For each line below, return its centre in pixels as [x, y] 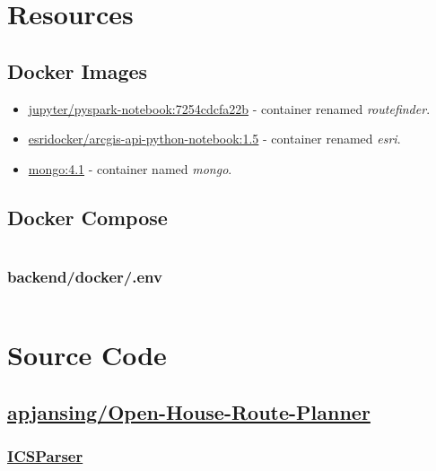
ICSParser [45, 455]
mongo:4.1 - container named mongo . [130, 168]
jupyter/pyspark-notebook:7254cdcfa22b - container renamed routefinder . [229, 108]
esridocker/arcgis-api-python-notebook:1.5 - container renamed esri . [214, 139]
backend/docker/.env [85, 277]
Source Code [87, 354]
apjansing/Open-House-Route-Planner [189, 411]
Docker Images [78, 70]
